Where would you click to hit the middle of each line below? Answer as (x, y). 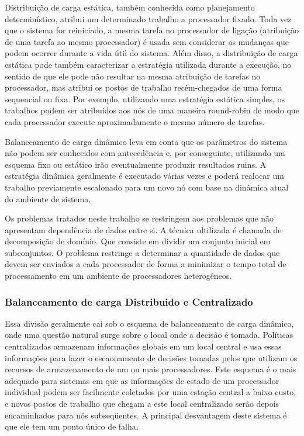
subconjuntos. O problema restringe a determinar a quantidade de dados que (142, 252)
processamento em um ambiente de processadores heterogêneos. (118, 276)
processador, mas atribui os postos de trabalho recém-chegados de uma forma (144, 87)
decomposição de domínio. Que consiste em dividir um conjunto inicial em (138, 241)
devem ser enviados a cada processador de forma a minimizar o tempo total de (146, 264)
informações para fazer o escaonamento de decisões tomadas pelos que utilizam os (151, 357)
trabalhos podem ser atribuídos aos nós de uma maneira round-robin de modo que (152, 110)
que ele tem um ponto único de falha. (72, 426)
